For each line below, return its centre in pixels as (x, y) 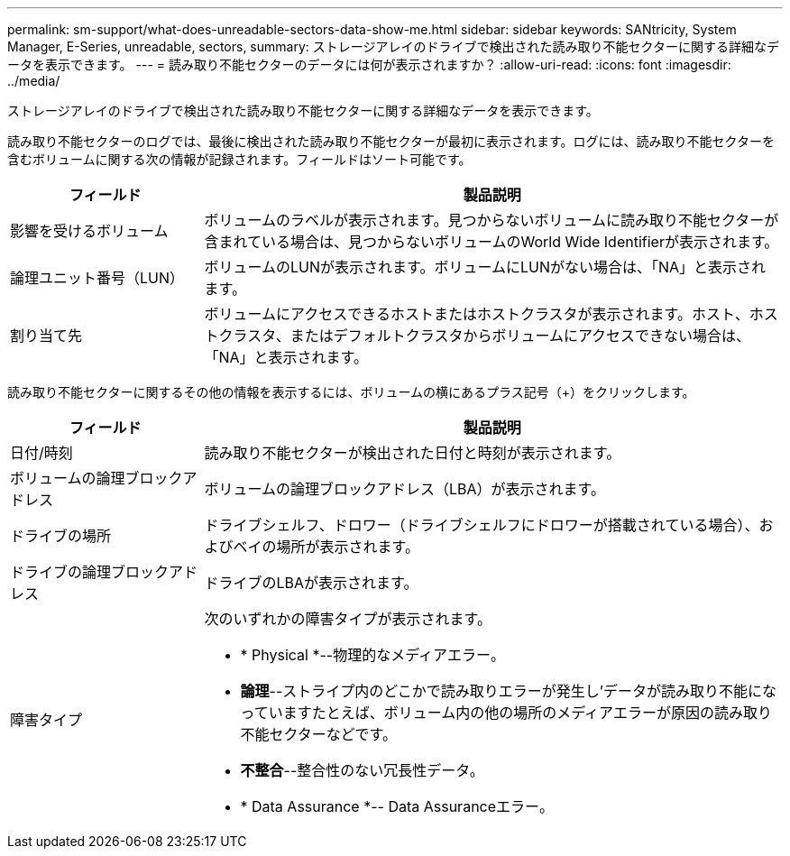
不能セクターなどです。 (318, 734)
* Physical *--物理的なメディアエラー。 (372, 655)
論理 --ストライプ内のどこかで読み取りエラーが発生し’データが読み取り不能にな (508, 691)
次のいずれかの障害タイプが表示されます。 (348, 619)
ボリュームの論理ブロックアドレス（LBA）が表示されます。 (404, 489)
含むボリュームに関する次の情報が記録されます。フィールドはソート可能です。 (239, 159)
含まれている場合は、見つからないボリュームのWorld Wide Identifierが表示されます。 (491, 242)
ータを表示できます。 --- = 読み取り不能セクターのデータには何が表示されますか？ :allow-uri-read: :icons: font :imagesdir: (369, 64)
